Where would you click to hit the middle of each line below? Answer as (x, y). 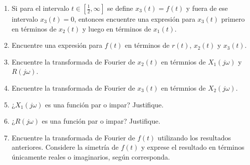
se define (120, 8)
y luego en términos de (117, 28)
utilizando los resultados (194, 137)
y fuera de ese (207, 8)
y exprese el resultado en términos (193, 147)
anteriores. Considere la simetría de (65, 147)
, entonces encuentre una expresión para (135, 19)
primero (233, 19)
